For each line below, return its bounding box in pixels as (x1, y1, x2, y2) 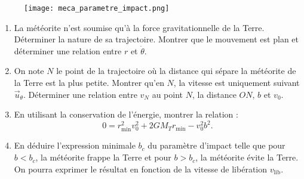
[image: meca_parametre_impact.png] (24, 4, 170, 13)
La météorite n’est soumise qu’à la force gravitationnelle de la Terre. (14, 21, 265, 33)
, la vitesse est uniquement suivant (173, 76, 300, 89)
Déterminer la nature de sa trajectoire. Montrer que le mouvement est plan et (14, 33, 299, 45)
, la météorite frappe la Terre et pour (35, 151, 171, 163)
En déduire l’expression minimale (14, 139, 136, 152)
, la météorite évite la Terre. (195, 151, 299, 163)
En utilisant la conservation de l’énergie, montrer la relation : (14, 108, 238, 121)
